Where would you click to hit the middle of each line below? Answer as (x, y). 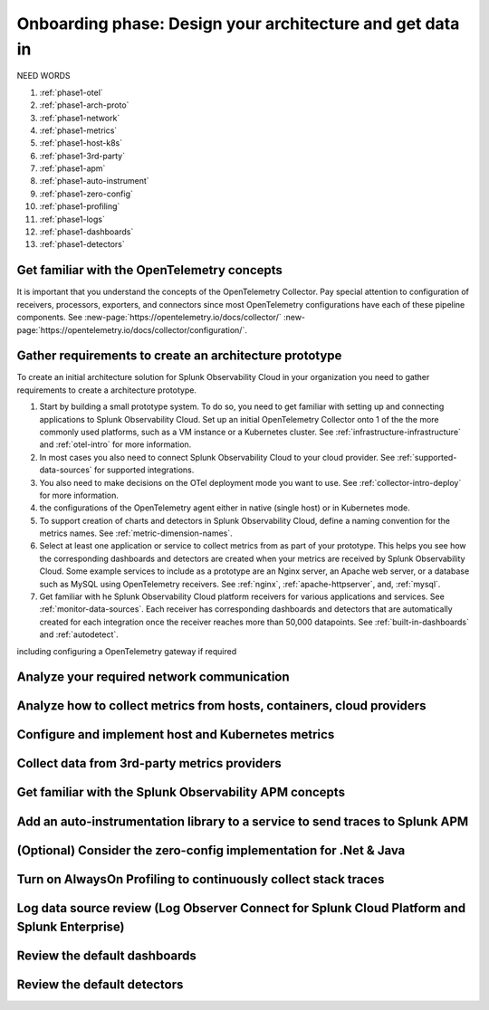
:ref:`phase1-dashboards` (86, 232)
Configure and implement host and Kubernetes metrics (176, 734)
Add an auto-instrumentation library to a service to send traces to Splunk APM (243, 821)
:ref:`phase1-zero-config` (86, 194)
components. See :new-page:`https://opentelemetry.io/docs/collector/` (149, 318)
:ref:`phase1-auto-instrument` (94, 181)
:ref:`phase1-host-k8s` (81, 143)
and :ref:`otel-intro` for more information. (115, 444)
